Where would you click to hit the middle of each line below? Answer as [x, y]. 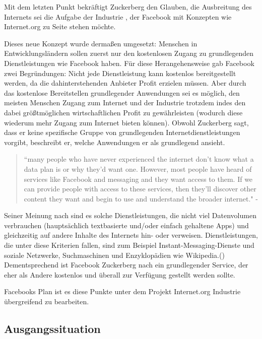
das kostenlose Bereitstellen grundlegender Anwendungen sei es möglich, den [122, 92]
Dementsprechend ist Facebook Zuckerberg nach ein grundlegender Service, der [126, 265]
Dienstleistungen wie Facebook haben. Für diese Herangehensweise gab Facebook [129, 63]
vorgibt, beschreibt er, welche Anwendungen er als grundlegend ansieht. [115, 142]
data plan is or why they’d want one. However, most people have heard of [138, 168]
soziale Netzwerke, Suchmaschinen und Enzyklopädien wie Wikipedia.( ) [114, 255]
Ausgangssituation [52, 329]
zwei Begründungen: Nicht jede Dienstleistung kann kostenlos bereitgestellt [120, 73]
